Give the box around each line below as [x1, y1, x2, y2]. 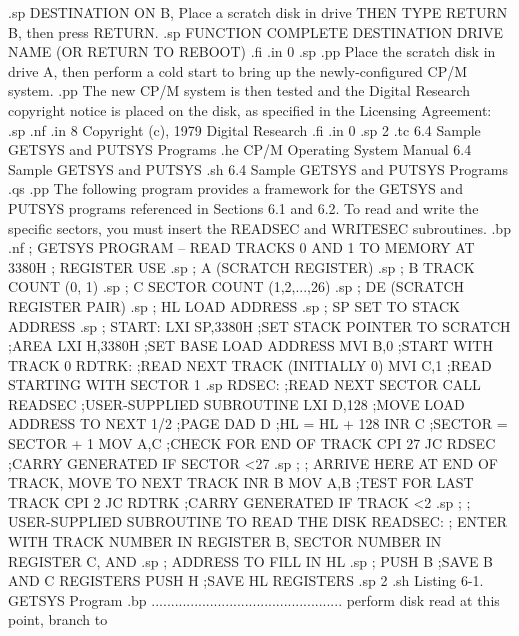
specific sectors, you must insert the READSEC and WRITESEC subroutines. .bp [8, 217, 511, 238]
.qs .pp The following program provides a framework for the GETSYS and [8, 178, 463, 199]
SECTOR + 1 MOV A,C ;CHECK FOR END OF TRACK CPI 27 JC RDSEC [8, 433, 496, 454]
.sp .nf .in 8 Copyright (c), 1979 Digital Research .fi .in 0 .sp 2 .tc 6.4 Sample [8, 119, 481, 140]
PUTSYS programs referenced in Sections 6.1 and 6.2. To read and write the [8, 197, 479, 218]
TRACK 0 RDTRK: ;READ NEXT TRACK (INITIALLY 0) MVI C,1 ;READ [8, 354, 492, 375]
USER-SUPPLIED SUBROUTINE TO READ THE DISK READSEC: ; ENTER [8, 511, 507, 532]
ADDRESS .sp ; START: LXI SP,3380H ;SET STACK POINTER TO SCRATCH [8, 315, 511, 336]
